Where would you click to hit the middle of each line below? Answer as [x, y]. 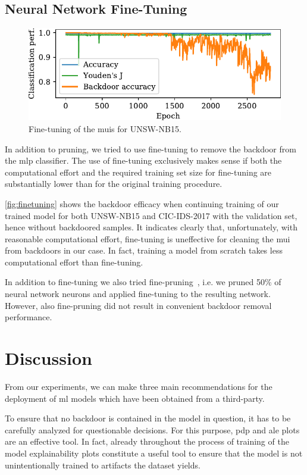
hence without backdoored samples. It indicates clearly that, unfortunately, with [151, 227]
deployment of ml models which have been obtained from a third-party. [135, 398]
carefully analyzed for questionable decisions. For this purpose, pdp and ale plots [152, 429]
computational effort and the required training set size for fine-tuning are [138, 172]
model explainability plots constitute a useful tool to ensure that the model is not [154, 453]
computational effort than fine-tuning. [74, 262]
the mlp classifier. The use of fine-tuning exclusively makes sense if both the [143, 160]
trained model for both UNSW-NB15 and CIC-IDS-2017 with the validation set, [151, 215]
